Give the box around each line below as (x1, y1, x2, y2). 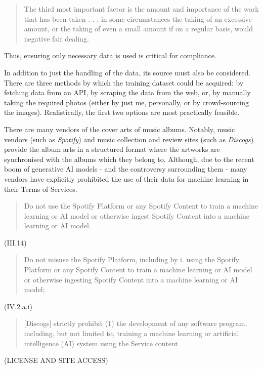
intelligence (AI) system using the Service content (24, 338, 178, 348)
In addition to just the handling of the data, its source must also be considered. (4, 67, 251, 77)
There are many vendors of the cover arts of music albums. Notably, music (4, 124, 235, 134)
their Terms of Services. (4, 183, 77, 194)
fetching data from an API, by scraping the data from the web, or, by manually (4, 87, 251, 98)
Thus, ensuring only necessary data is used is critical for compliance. (4, 50, 216, 61)
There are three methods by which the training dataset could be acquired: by (4, 77, 244, 88)
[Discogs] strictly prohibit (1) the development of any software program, (24, 318, 247, 329)
